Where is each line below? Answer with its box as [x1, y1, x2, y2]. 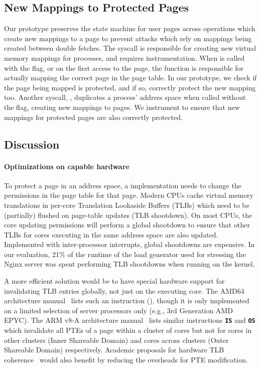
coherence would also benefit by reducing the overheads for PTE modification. [4, 354, 248, 364]
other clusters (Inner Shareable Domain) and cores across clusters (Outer [4, 334, 229, 345]
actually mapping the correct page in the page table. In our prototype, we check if [4, 72, 257, 83]
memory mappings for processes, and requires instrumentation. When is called [4, 52, 245, 63]
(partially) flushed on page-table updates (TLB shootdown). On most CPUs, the [4, 209, 252, 220]
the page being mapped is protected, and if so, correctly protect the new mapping [4, 82, 256, 92]
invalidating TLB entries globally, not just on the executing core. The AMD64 [4, 285, 244, 296]
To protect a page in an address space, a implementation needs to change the [4, 180, 241, 190]
